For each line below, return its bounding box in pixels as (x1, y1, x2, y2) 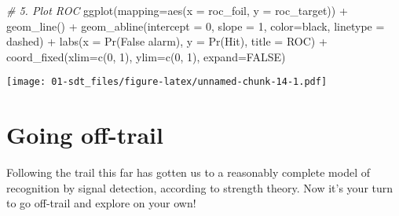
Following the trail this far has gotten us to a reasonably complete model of (6, 164, 371, 181)
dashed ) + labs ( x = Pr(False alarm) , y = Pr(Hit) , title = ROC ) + (6, 33, 328, 49)
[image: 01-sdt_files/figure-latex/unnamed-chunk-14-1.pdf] (6, 76, 328, 88)
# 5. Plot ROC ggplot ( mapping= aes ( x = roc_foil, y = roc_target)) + (6, 2, 348, 18)
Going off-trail (6, 119, 163, 151)
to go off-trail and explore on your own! (6, 195, 196, 211)
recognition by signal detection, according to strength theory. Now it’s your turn (6, 179, 394, 196)
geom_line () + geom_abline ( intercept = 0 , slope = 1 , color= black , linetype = (6, 17, 385, 34)
